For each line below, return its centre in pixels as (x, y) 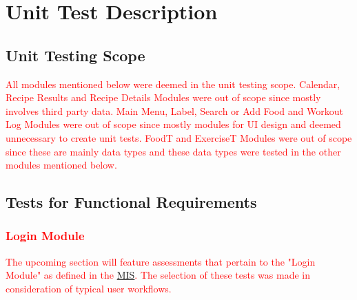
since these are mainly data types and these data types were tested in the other (173, 151)
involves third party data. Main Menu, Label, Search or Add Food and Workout (174, 110)
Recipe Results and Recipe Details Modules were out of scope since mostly (163, 97)
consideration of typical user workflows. (89, 288)
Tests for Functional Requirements (131, 202)
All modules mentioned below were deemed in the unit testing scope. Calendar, (173, 84)
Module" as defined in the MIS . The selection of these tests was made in (158, 275)
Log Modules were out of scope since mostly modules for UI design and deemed (173, 124)
